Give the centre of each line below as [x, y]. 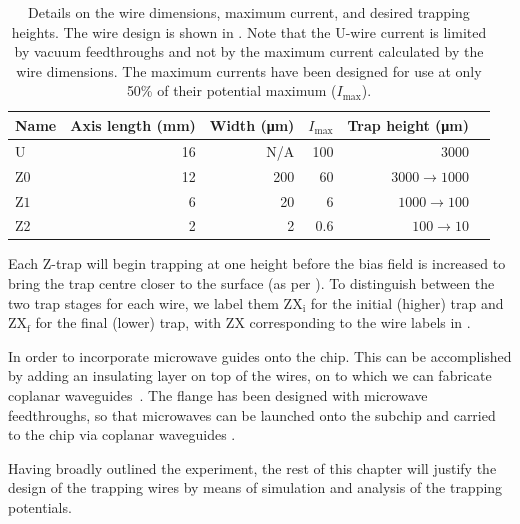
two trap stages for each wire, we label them [143, 302]
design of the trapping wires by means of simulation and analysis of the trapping [255, 487]
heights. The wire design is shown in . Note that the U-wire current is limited [249, 31]
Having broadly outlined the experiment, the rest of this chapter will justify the [252, 467]
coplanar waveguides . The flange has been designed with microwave [218, 395]
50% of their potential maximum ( [231, 90]
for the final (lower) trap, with [128, 322]
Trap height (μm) [408, 124]
